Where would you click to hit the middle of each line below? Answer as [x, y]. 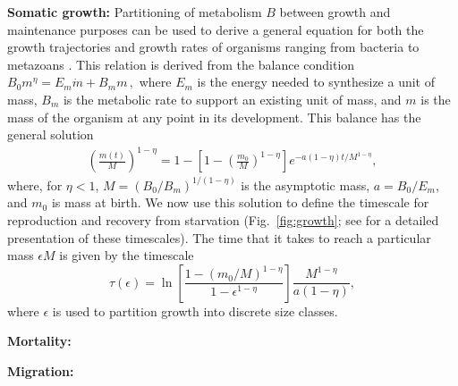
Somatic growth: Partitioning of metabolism [135, 12]
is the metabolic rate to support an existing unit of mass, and [232, 99]
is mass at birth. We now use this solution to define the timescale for [240, 202]
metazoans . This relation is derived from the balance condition [181, 64]
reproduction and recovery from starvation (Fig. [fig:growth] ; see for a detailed [223, 219]
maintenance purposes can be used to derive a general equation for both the [216, 29]
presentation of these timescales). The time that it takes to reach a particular [219, 237]
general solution [51, 134]
